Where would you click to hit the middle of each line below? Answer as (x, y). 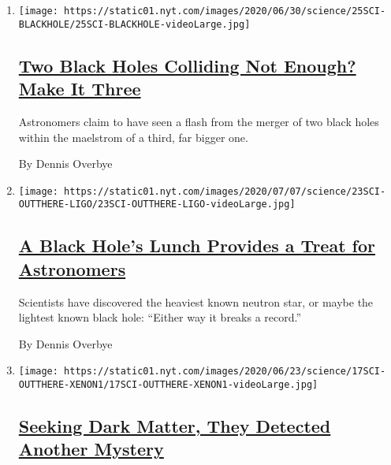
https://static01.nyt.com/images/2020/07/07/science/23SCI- (225, 191)
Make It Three (80, 89)
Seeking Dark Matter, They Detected (175, 426)
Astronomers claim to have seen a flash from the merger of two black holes (199, 121)
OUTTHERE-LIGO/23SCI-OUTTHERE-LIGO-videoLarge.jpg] (157, 205)
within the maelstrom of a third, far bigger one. (133, 137)
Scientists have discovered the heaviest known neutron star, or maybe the (196, 301)
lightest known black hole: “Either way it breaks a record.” (160, 317)
